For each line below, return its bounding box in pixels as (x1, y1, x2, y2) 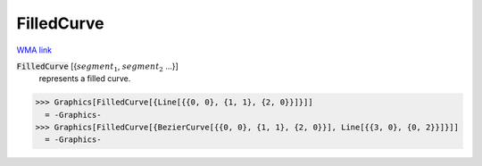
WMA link (16, 45, 53, 55)
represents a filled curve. (38, 73, 131, 84)
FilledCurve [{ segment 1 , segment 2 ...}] (16, 61, 179, 73)
